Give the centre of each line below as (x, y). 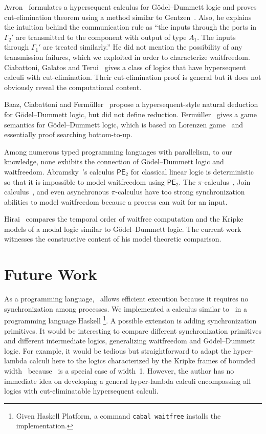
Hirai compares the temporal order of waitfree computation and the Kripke (124, 219)
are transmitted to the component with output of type (101, 37)
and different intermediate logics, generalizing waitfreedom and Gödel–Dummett (130, 341)
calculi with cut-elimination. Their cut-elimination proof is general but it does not (133, 77)
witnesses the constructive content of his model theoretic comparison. (113, 239)
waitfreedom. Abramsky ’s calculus (59, 171)
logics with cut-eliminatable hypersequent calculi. (81, 391)
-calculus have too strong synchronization (180, 192)
